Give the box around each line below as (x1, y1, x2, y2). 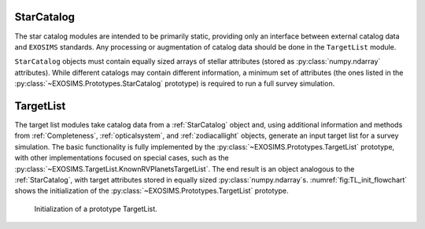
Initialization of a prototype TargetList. (34, 204, 157, 213)
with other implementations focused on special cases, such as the (14, 153, 230, 163)
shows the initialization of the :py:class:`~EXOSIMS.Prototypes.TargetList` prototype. (14, 186, 289, 196)
